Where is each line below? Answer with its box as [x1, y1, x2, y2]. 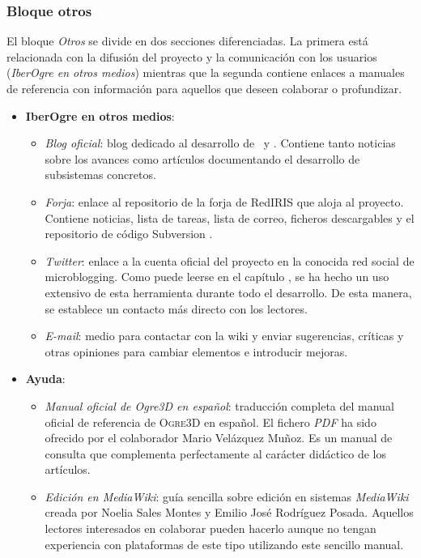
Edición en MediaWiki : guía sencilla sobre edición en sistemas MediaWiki [45, 488, 409, 505]
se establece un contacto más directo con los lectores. [45, 300, 308, 317]
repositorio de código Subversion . [45, 225, 213, 242]
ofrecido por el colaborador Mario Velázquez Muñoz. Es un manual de [45, 429, 393, 446]
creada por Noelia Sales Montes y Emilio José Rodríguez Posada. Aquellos [45, 504, 414, 521]
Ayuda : [25, 370, 66, 387]
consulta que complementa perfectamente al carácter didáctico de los [45, 445, 386, 462]
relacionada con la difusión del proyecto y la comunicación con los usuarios [6, 48, 377, 65]
